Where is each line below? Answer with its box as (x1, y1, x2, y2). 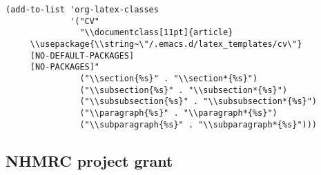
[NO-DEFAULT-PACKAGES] (30, 50, 135, 61)
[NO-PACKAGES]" (30, 62, 100, 72)
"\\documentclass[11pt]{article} (79, 28, 233, 38)
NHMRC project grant (6, 150, 173, 171)
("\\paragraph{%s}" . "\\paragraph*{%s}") (79, 107, 278, 118)
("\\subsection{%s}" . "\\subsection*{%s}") (79, 85, 288, 95)
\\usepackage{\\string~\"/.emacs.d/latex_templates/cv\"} (30, 39, 302, 49)
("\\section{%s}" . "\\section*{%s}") (79, 73, 258, 83)
